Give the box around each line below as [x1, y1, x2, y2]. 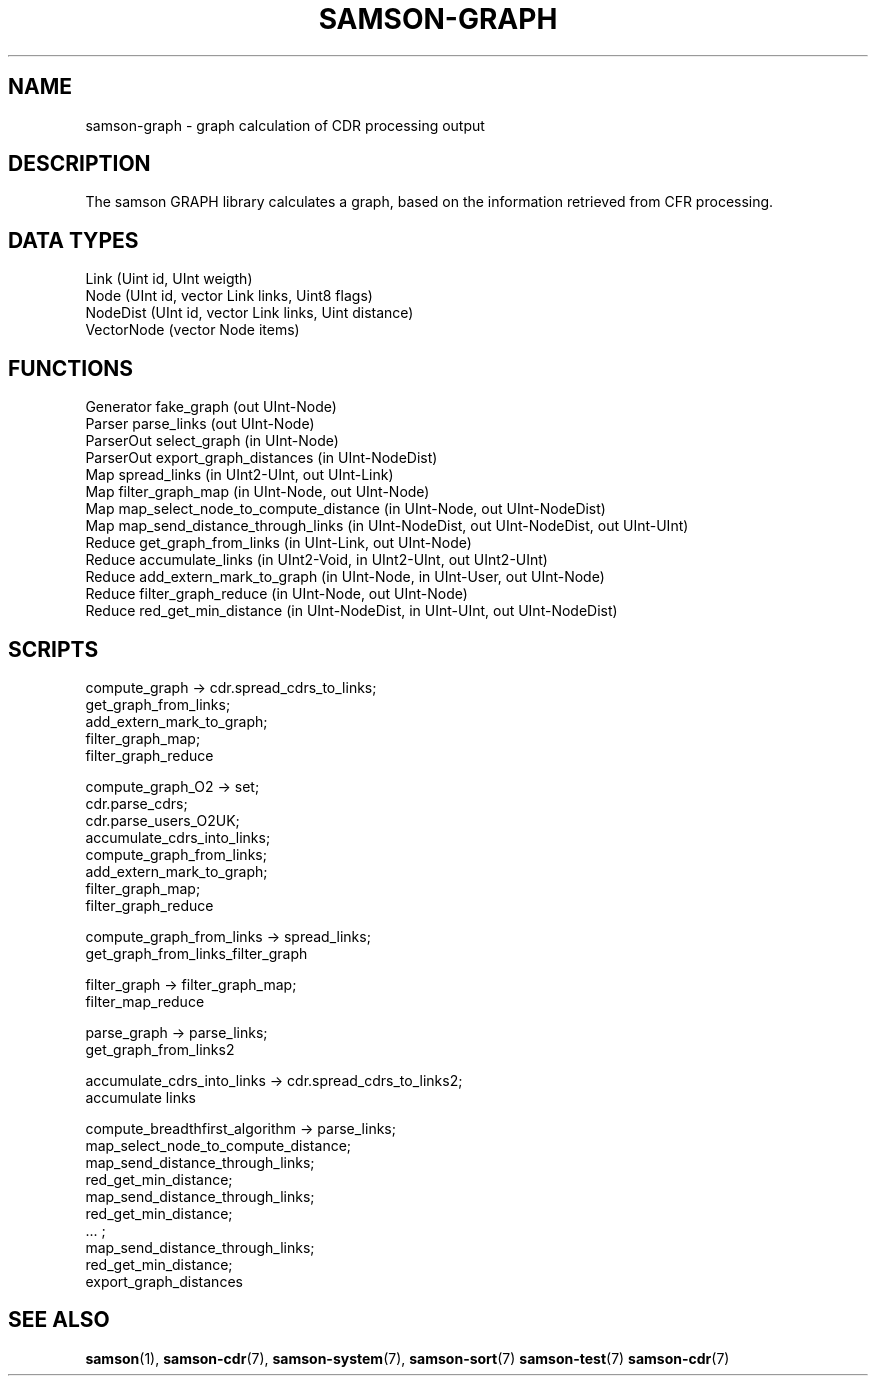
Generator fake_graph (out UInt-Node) [85, 398, 337, 416]
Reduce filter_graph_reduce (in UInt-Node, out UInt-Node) [85, 585, 468, 603]
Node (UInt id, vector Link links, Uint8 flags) [85, 287, 373, 305]
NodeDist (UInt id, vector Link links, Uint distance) [85, 304, 414, 322]
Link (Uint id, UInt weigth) [85, 270, 253, 288]
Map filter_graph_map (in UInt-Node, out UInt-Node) [85, 483, 430, 501]
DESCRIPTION [8, 151, 151, 177]
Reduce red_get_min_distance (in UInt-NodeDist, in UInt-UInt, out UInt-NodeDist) [85, 602, 618, 620]
